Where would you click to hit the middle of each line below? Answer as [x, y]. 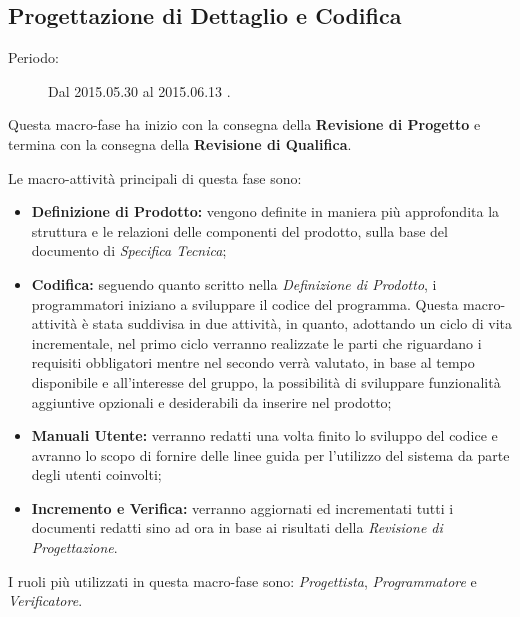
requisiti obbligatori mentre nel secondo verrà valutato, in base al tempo [253, 362]
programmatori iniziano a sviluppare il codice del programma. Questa [245, 303]
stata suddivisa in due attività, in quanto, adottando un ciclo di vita [302, 323]
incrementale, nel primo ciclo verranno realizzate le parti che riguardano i [256, 342]
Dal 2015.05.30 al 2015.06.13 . [139, 90]
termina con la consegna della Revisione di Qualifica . [180, 143]
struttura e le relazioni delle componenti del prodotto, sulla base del [239, 230]
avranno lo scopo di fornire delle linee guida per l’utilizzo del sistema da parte [270, 454]
